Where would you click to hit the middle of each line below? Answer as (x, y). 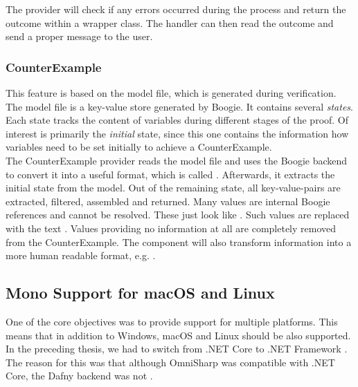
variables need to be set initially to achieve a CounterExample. (139, 147)
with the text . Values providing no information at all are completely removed (171, 228)
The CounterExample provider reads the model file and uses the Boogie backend (177, 160)
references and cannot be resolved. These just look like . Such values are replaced (178, 215)
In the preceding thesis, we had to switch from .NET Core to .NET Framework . (177, 349)
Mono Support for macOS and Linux (140, 293)
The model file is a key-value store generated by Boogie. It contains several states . (179, 106)
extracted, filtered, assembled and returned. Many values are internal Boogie (168, 201)
